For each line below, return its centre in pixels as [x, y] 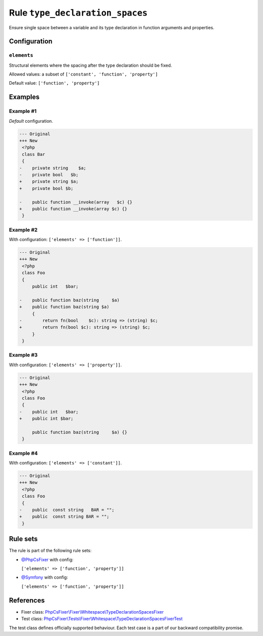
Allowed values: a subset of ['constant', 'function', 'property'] [84, 74]
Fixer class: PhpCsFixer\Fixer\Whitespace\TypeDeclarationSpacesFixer [93, 612]
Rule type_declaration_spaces [78, 13]
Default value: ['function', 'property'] [54, 83]
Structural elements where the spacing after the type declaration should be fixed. [91, 65]
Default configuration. [31, 121]
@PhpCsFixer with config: [47, 560]
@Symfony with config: [45, 578]
